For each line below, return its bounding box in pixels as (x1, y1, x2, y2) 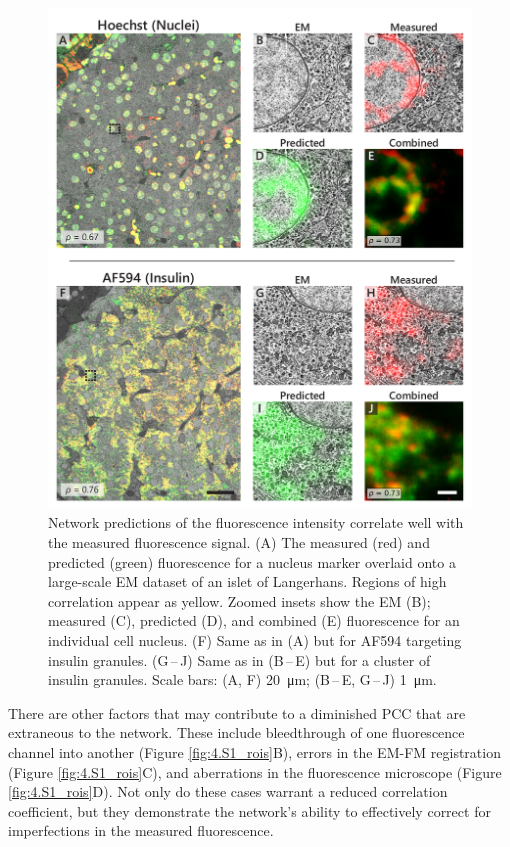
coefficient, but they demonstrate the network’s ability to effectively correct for (8, 800, 491, 821)
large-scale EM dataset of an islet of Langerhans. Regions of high (48, 571, 447, 592)
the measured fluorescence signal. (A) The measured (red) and (48, 532, 430, 553)
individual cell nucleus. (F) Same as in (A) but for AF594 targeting (48, 630, 462, 651)
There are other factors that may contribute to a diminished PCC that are (8, 702, 466, 723)
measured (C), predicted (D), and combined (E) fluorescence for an (48, 610, 460, 631)
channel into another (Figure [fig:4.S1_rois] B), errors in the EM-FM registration (8, 741, 501, 762)
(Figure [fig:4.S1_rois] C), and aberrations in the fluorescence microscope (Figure (8, 761, 502, 782)
